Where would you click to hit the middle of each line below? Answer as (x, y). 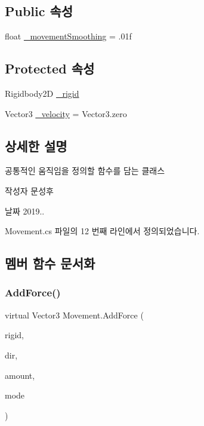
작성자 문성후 (29, 190)
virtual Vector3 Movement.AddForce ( (74, 315)
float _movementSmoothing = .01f (68, 36)
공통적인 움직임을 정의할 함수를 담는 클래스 (85, 171)
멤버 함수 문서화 (50, 263)
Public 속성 (39, 11)
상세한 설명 (36, 145)
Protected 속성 (50, 68)
